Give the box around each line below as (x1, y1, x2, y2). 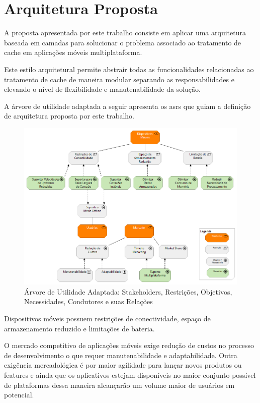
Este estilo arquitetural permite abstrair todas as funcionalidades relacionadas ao (4, 64, 254, 74)
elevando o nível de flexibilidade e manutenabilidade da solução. (4, 84, 201, 94)
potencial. (4, 389, 34, 400)
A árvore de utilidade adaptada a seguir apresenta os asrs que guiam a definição (4, 100, 251, 111)
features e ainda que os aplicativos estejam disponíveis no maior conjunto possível (4, 369, 256, 380)
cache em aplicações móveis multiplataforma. (4, 47, 142, 57)
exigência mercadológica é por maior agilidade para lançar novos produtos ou (4, 360, 242, 370)
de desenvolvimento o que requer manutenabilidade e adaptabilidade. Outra (4, 350, 237, 360)
